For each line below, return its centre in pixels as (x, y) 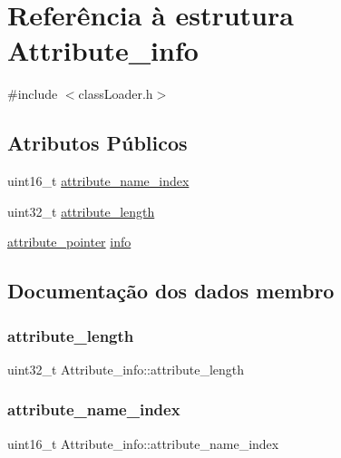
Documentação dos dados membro (171, 291)
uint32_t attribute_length (81, 211)
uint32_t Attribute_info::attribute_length (126, 369)
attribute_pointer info (69, 242)
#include (33, 94)
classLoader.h (116, 94)
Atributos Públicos (97, 143)
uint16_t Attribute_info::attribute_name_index (143, 443)
